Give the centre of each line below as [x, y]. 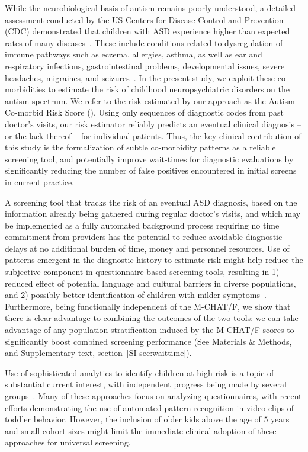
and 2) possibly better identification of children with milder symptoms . [136, 295]
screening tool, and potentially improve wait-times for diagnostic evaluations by [149, 158]
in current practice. [40, 182]
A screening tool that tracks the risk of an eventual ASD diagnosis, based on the [151, 202]
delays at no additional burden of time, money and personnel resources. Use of [147, 248]
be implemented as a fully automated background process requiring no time [142, 225]
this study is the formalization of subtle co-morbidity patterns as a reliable [140, 147]
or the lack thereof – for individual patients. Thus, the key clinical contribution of [153, 135]
